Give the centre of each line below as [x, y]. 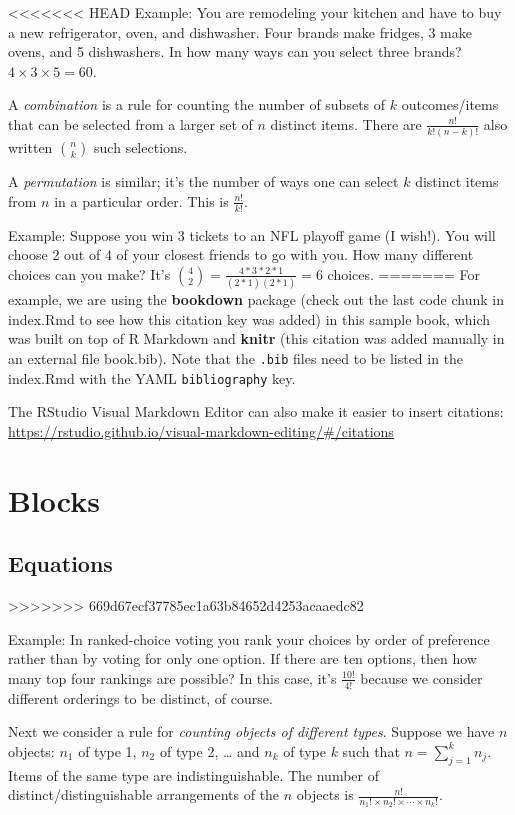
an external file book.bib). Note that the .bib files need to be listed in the [236, 357]
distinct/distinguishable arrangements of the [144, 794]
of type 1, [107, 750]
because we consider [421, 677]
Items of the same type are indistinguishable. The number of [193, 774]
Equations [60, 563]
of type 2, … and [209, 750]
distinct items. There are [346, 123]
